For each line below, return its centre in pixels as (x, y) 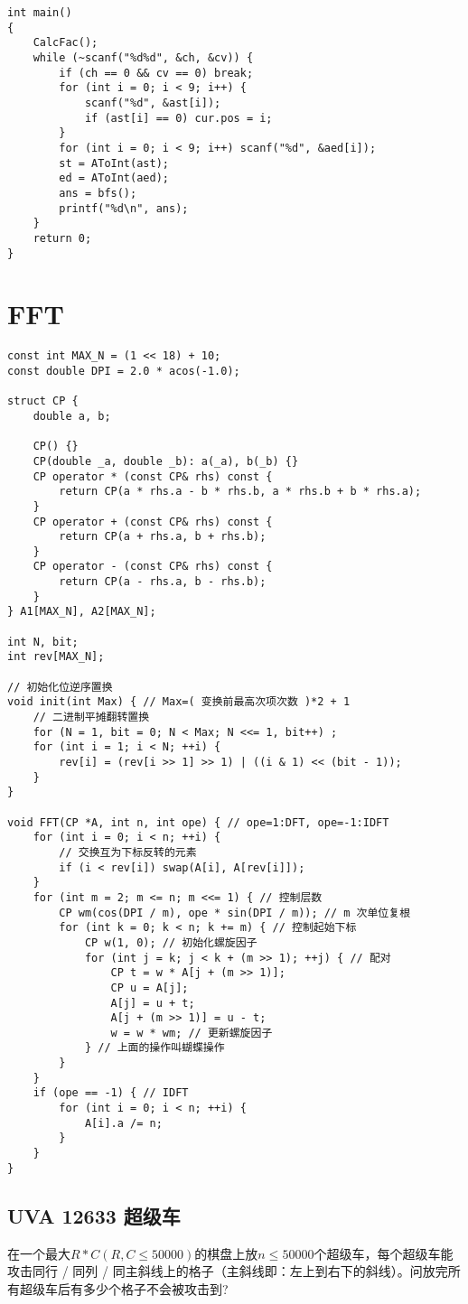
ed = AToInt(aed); (114, 178)
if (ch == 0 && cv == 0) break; (156, 73)
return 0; (62, 238)
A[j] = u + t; (153, 1003)
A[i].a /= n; (123, 1123)
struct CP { (43, 401)
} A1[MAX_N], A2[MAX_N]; (82, 612)
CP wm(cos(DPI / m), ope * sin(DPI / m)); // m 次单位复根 (235, 913)
